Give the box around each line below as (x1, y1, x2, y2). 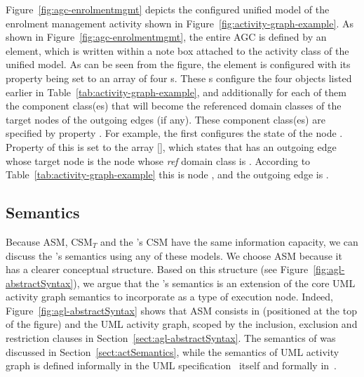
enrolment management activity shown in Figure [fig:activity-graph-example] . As (6, 15, 353, 30)
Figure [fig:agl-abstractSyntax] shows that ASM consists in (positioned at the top (6, 303, 357, 317)
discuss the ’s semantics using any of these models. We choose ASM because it (6, 248, 342, 263)
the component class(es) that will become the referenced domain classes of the (6, 98, 342, 113)
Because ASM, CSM (6, 234, 93, 249)
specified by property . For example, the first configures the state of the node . (6, 126, 343, 140)
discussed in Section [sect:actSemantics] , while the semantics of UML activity (6, 344, 339, 359)
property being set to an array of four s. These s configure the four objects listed (6, 70, 352, 85)
